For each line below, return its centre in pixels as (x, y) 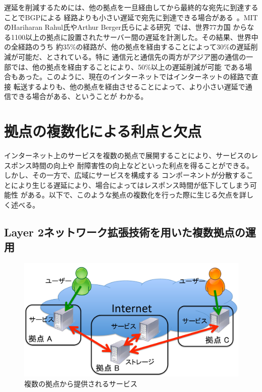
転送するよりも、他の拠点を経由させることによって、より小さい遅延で (129, 86)
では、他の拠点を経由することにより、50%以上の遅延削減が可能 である (128, 66)
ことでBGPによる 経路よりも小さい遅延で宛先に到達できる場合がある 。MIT (131, 17)
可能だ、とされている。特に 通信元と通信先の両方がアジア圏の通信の (132, 56)
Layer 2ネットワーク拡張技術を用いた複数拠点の (125, 232)
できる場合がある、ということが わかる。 (79, 96)
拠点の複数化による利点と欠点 (103, 131)
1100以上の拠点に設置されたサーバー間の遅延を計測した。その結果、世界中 (135, 37)
